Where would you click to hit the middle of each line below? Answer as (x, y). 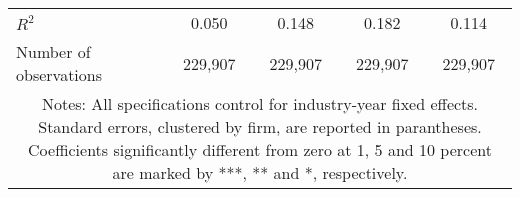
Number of (53, 51)
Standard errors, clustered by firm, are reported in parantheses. (260, 126)
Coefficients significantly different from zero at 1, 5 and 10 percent (260, 149)
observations (59, 74)
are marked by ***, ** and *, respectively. (260, 172)
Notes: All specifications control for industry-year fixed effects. (260, 103)
